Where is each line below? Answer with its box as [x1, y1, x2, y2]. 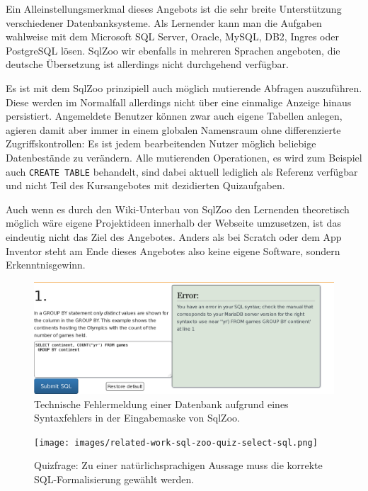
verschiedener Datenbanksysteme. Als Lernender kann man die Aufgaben [6, 15, 322, 30]
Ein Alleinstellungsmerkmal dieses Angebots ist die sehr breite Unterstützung [6, 1, 342, 16]
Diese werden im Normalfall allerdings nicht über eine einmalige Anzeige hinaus [6, 94, 352, 109]
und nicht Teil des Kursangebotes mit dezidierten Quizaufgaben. [6, 178, 285, 193]
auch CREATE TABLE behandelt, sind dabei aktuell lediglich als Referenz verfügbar [6, 164, 358, 179]
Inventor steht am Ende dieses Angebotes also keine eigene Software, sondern [6, 243, 340, 258]
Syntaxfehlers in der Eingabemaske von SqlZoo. [34, 410, 240, 425]
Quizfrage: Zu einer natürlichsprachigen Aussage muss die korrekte [34, 458, 323, 473]
